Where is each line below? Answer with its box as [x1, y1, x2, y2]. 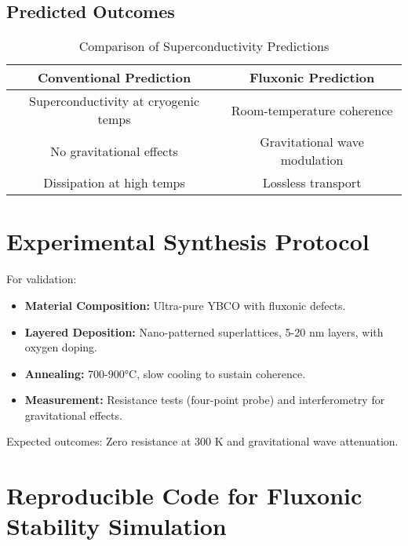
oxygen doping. [24, 339, 97, 355]
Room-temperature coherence [231, 100, 393, 119]
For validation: [6, 271, 77, 287]
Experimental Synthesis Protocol [6, 225, 370, 257]
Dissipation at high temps [43, 173, 185, 192]
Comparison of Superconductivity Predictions [78, 37, 330, 56]
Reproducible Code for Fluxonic [6, 479, 362, 511]
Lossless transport [262, 173, 362, 192]
